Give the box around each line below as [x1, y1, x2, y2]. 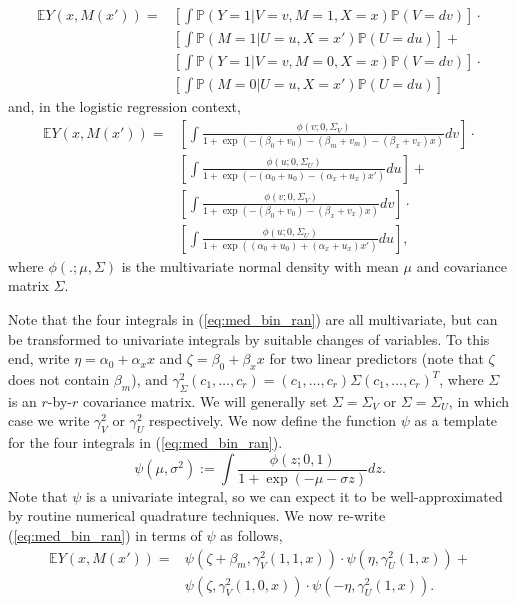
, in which [448, 390, 510, 411]
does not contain [8, 369, 110, 390]
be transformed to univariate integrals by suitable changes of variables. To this [8, 328, 490, 349]
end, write [8, 348, 70, 369]
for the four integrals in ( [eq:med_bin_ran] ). [8, 432, 283, 453]
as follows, [220, 525, 283, 546]
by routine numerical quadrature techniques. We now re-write [8, 505, 386, 526]
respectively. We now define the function [149, 410, 397, 431]
